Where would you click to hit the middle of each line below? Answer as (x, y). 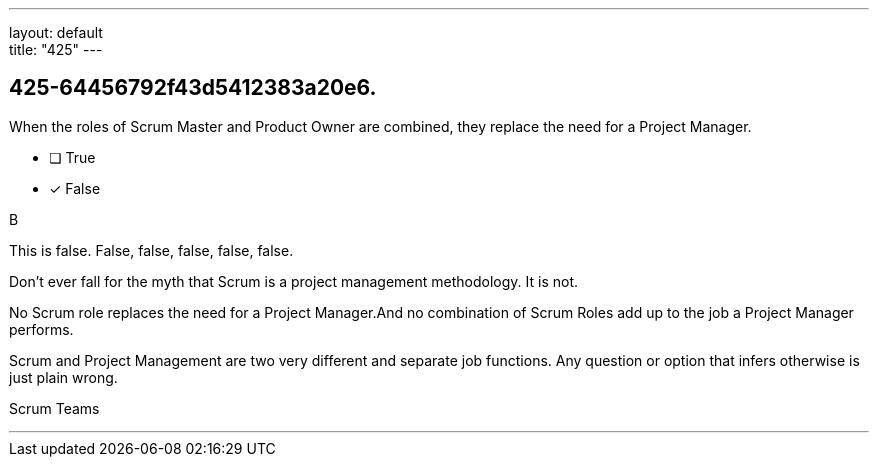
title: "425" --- (56, 49)
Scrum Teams (54, 408)
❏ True (72, 157)
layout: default (56, 32)
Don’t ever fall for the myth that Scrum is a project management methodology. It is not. (294, 281)
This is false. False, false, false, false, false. (151, 250)
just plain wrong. (63, 377)
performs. (41, 329)
